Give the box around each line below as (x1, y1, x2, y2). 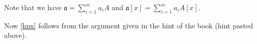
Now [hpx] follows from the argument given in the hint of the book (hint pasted (4, 20, 253, 30)
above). (4, 30, 27, 40)
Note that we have (4, 2, 62, 12)
